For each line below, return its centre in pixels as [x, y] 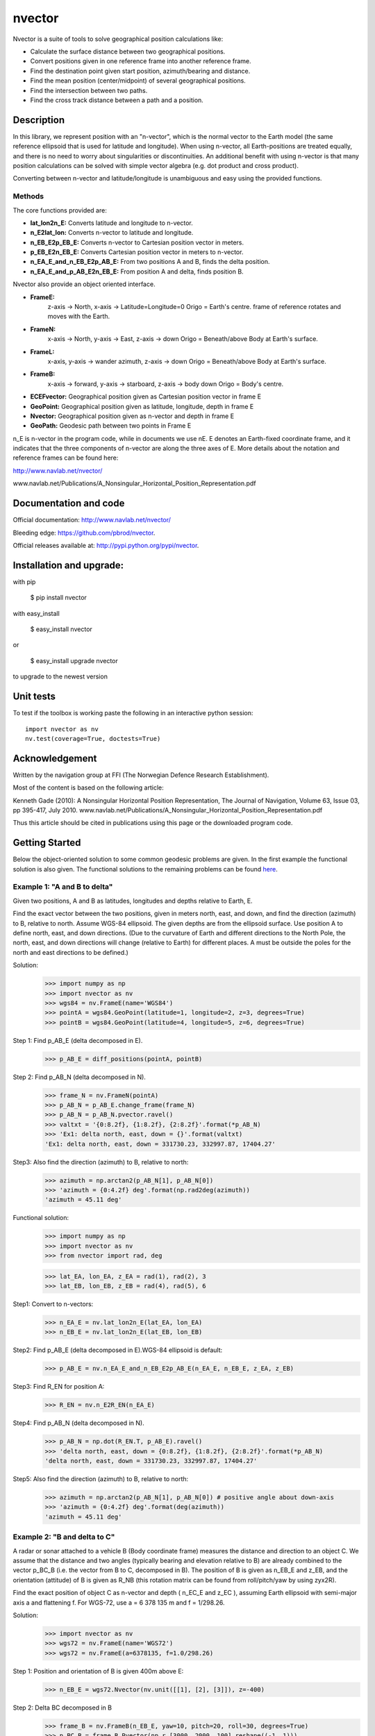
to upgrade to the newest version [60, 676]
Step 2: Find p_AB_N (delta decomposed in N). [79, 1077]
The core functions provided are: [60, 210]
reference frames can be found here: [66, 458]
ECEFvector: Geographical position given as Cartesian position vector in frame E [146, 397]
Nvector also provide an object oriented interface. [84, 284]
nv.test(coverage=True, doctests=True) [93, 738]
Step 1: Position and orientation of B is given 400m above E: [98, 1671]
